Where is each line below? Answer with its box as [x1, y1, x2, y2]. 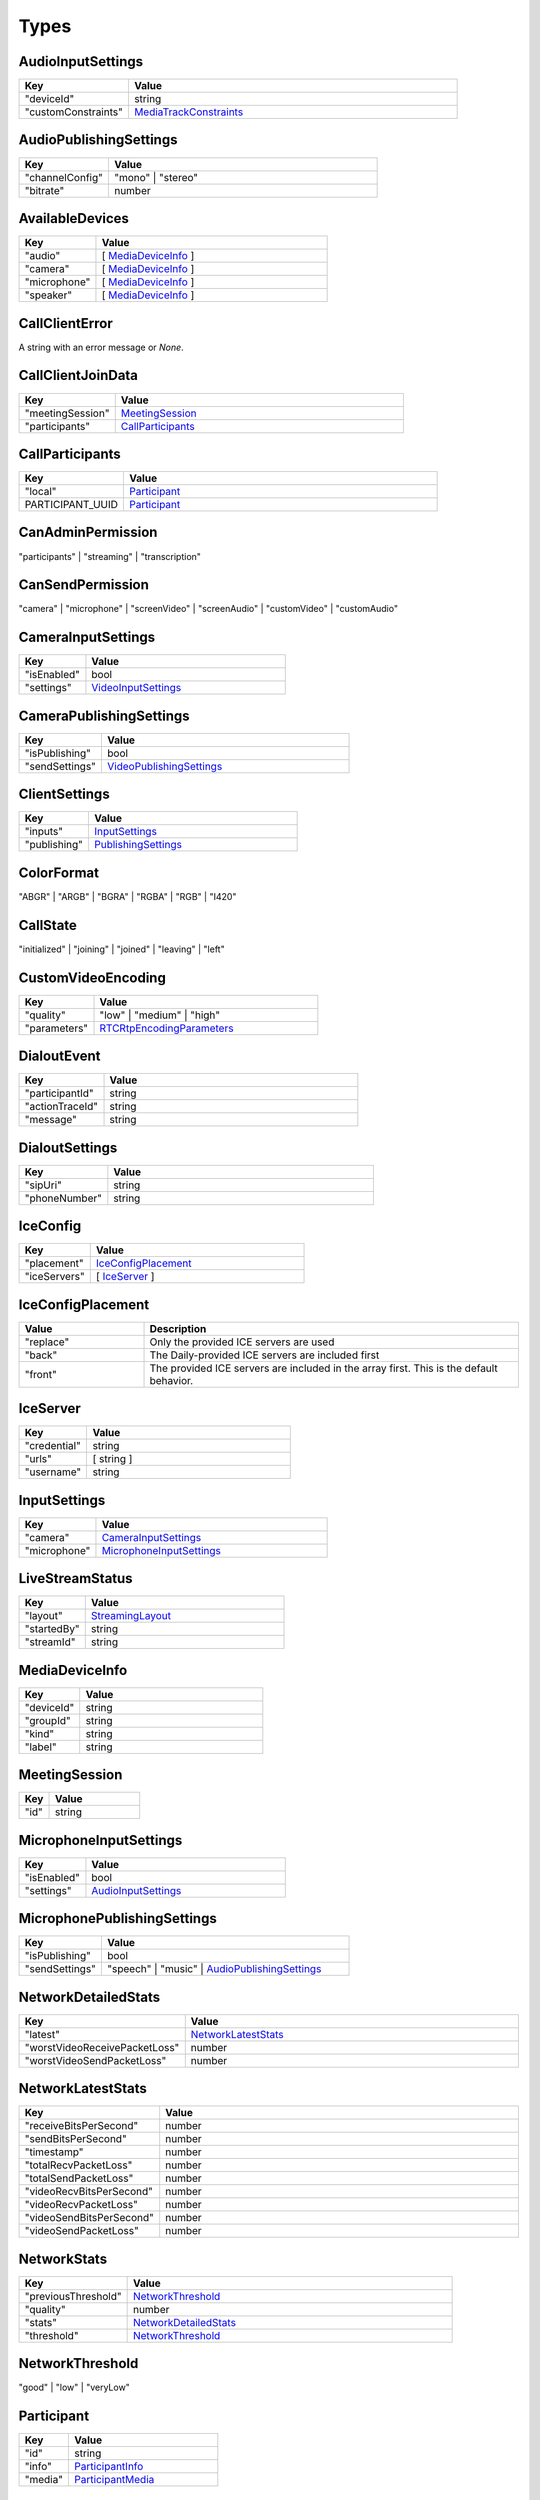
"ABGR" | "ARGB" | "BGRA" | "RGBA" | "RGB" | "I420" [18, 890, 237, 902]
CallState [18, 916, 77, 934]
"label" [24, 1740, 57, 1754]
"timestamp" [24, 2145, 84, 2159]
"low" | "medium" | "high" [99, 1008, 221, 1022]
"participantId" [24, 1086, 94, 1100]
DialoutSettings [18, 1139, 118, 1156]
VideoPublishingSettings [106, 759, 223, 773]
